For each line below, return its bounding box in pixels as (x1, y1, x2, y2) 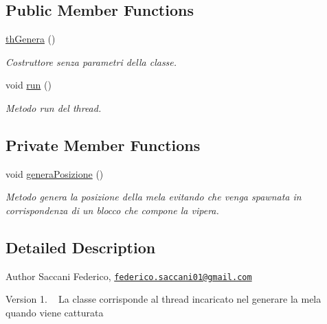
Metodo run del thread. (5, 100, 102, 115)
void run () (5, 78, 52, 92)
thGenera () (5, 32, 56, 46)
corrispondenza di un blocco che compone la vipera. (5, 202, 219, 217)
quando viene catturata (5, 305, 104, 320)
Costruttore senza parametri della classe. (5, 54, 177, 69)
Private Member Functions (5, 134, 201, 155)
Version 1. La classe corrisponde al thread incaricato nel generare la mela (5, 292, 322, 306)
